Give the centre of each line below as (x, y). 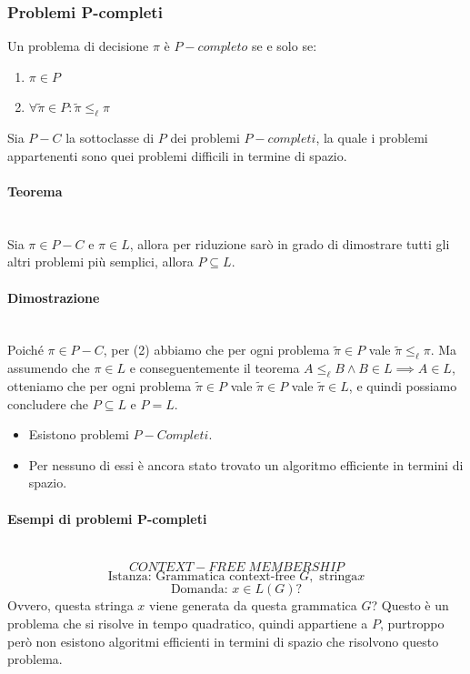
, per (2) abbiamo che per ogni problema (216, 350)
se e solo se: (285, 46)
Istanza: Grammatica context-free (201, 577)
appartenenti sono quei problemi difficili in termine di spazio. (177, 155)
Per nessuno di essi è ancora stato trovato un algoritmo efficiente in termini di (246, 464)
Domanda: (199, 590)
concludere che (48, 403)
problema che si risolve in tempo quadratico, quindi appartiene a (188, 623)
